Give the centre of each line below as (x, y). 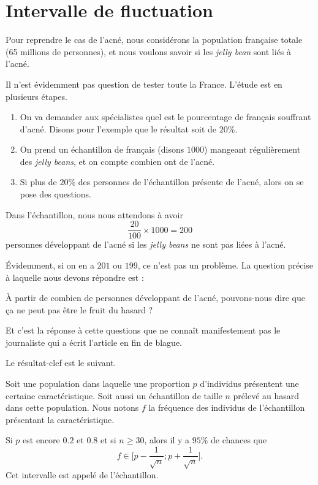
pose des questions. (55, 194)
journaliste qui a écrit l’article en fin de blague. (94, 342)
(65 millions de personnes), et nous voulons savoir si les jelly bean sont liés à (149, 51)
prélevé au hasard (266, 395)
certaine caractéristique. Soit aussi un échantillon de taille (114, 395)
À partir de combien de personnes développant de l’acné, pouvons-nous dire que (155, 298)
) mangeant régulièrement (252, 149)
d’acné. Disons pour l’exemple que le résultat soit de (118, 128)
